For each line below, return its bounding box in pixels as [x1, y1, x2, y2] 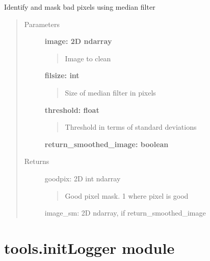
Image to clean [65, 53, 111, 63]
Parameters [24, 18, 60, 29]
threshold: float [44, 104, 99, 115]
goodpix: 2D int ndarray [44, 173, 121, 183]
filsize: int [44, 70, 80, 81]
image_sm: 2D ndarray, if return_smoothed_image [44, 207, 206, 218]
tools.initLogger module [4, 237, 175, 258]
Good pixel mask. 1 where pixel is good [65, 190, 189, 201]
